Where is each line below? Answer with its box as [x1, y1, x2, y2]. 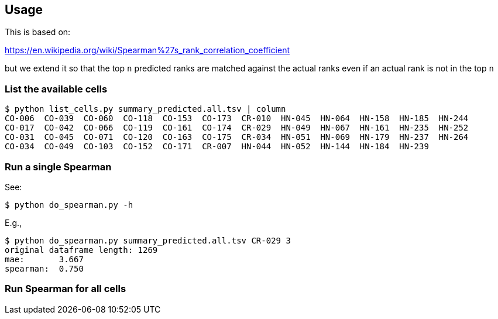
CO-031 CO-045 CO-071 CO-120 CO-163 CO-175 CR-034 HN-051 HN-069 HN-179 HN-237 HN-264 [5, 132, 469, 142]
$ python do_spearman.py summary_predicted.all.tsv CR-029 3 [5, 235, 291, 245]
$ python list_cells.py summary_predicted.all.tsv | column [5, 104, 286, 114]
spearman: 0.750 [5, 263, 84, 273]
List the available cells [5, 83, 108, 95]
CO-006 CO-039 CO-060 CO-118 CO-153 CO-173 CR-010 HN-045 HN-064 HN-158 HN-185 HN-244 [5, 114, 469, 124]
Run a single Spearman [5, 160, 112, 173]
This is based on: [5, 27, 71, 37]
